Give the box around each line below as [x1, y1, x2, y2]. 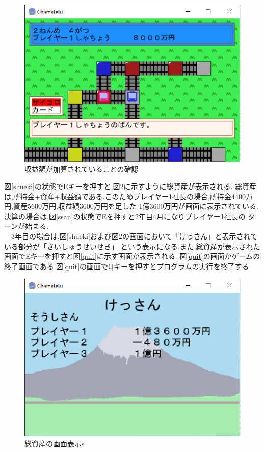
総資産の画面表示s [24, 438, 85, 448]
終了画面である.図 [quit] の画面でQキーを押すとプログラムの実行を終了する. [4, 260, 251, 271]
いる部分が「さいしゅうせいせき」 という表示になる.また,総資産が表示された [4, 241, 260, 251]
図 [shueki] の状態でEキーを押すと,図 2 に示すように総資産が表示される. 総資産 [4, 181, 256, 192]
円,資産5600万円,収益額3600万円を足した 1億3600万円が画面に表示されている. [4, 201, 258, 211]
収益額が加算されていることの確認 [24, 164, 139, 174]
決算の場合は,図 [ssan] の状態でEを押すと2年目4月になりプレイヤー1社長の [4, 210, 246, 221]
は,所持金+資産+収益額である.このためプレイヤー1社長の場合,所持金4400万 [4, 191, 253, 201]
